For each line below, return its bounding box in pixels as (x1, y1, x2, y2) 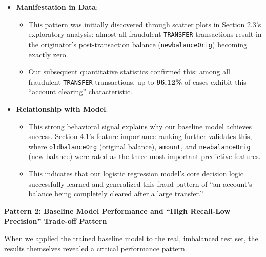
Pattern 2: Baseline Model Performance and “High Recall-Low (4, 205, 231, 216)
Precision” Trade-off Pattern (4, 215, 107, 226)
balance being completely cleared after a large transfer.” (28, 188, 203, 199)
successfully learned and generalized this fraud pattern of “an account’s (28, 178, 252, 189)
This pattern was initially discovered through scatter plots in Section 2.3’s (28, 18, 261, 29)
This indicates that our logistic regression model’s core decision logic (28, 168, 244, 179)
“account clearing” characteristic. (28, 86, 132, 97)
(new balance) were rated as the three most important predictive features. (28, 151, 261, 162)
